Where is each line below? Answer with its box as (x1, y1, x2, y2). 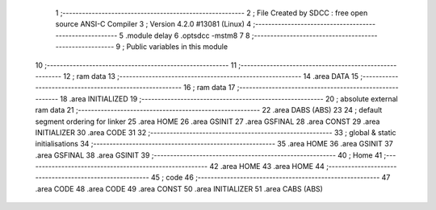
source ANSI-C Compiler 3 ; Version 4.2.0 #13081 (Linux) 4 (55, 19, 252, 29)
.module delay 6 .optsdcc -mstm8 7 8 (125, 31, 250, 40)
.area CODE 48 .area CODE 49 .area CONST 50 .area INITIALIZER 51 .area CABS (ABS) (35, 183, 323, 193)
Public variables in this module (126, 42, 228, 51)
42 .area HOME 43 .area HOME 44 (209, 162, 325, 171)
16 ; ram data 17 (182, 83, 236, 93)
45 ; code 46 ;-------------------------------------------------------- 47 (150, 173, 391, 183)
